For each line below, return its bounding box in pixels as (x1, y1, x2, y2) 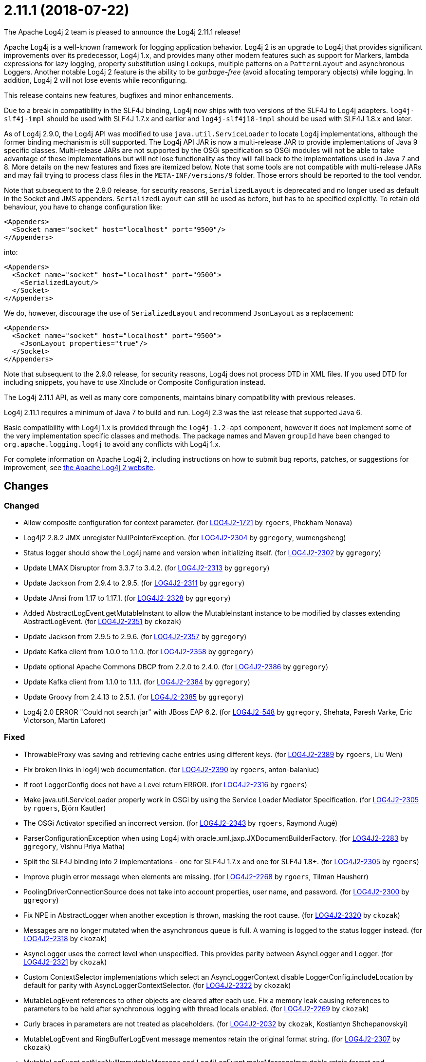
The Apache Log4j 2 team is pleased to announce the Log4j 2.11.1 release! (4, 27, 241, 36)
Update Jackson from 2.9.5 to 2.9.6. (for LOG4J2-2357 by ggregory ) (23, 632, 247, 641)
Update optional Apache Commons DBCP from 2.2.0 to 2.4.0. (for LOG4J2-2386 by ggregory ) (23, 662, 329, 671)
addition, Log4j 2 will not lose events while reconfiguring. (4, 76, 187, 84)
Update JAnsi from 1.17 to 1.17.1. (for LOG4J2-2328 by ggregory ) (23, 593, 231, 602)
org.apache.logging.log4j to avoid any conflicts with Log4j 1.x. (4, 439, 221, 448)
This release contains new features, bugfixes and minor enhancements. (4, 91, 233, 99)
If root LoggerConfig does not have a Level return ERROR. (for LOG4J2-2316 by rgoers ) (23, 780, 307, 789)
